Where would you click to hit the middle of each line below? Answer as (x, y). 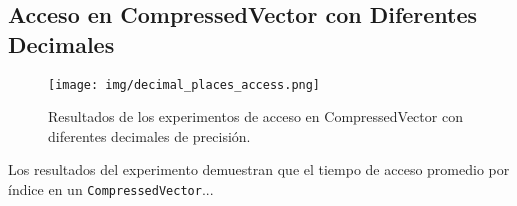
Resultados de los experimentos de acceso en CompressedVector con (255, 116)
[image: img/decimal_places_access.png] (184, 84)
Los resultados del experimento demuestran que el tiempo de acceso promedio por (259, 169)
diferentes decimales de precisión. (149, 135)
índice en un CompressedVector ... (111, 189)
